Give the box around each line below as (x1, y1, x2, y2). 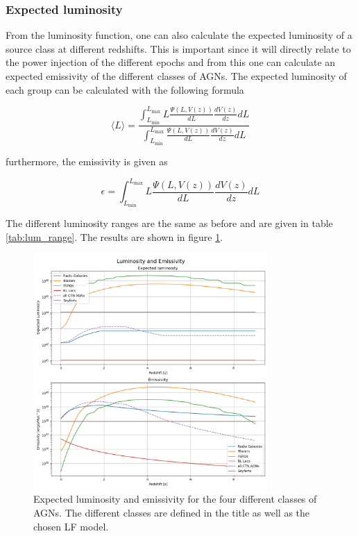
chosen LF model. (33, 519, 109, 533)
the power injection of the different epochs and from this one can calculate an (6, 55, 336, 69)
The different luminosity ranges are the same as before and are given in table (6, 216, 333, 231)
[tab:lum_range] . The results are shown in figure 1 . (6, 230, 223, 244)
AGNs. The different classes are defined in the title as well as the (33, 505, 310, 520)
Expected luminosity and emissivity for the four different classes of (33, 492, 317, 506)
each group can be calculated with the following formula (6, 82, 244, 97)
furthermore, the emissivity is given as (6, 153, 168, 168)
